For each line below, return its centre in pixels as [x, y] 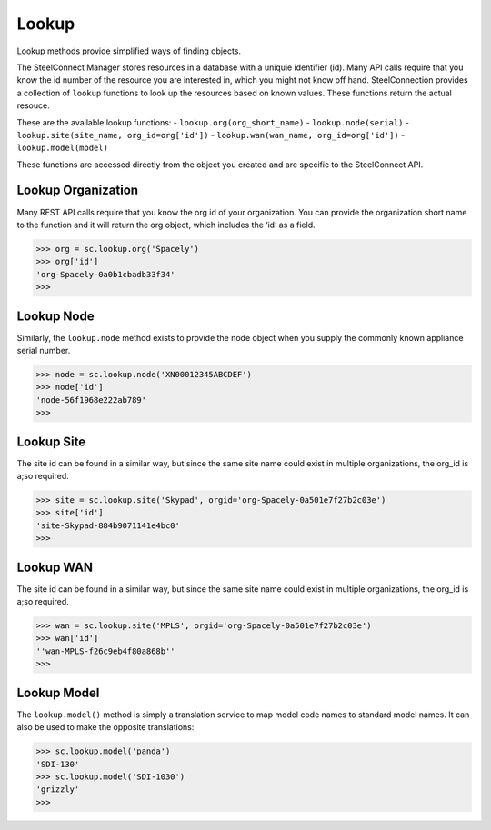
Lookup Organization [78, 190]
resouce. [33, 105]
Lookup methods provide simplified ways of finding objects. [129, 51]
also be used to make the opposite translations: [105, 727]
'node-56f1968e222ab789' [91, 400]
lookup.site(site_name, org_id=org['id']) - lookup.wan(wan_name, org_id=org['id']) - [211, 135]
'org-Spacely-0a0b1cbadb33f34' [106, 274]
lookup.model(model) [63, 148]
